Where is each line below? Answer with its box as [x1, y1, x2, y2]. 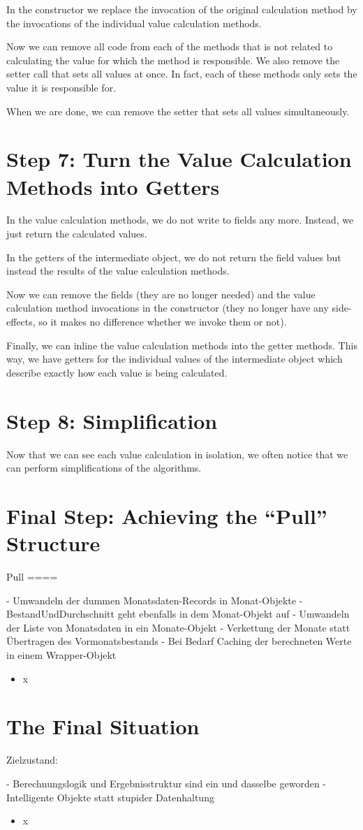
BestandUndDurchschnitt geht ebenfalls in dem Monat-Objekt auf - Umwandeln [6, 606, 350, 621]
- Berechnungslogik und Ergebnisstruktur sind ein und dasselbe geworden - [6, 776, 327, 790]
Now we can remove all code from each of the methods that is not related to [6, 39, 333, 54]
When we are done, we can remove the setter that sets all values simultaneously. [6, 103, 350, 118]
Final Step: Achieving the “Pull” [6, 501, 327, 530]
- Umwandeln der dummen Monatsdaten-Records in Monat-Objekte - [6, 592, 303, 607]
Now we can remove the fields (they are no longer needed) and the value [6, 286, 316, 301]
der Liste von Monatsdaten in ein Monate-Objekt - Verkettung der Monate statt [6, 620, 350, 634]
